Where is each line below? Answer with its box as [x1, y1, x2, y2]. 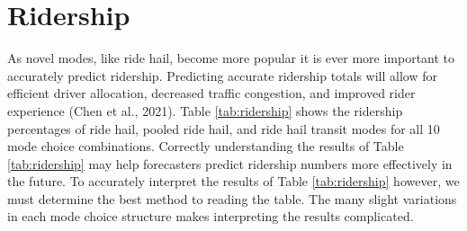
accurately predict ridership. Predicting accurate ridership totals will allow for [7, 66, 437, 84]
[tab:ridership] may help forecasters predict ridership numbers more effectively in [7, 154, 453, 173]
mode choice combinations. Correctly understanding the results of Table [7, 137, 404, 155]
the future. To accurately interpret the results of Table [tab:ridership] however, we [7, 172, 460, 191]
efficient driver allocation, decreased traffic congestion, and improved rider [7, 84, 416, 102]
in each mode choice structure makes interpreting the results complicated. [7, 207, 414, 226]
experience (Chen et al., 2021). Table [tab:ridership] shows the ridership [7, 101, 403, 120]
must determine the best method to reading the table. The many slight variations [7, 189, 457, 208]
